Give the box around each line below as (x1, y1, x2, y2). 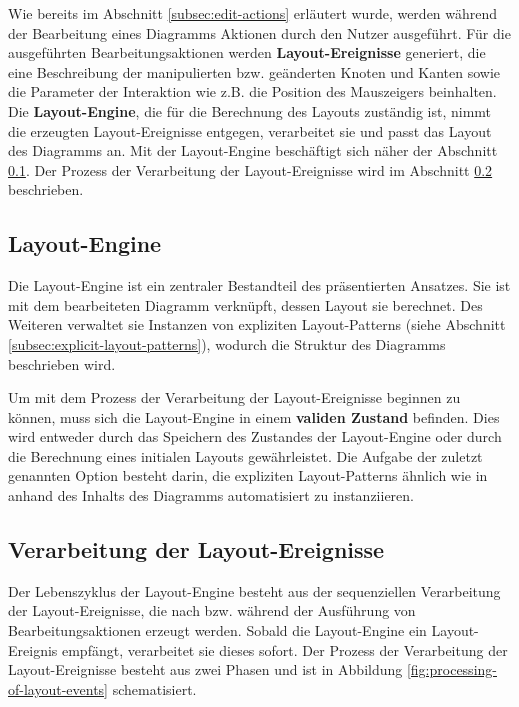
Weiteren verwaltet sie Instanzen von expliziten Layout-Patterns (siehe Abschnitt (8, 314, 506, 335)
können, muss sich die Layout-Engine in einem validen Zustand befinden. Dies (8, 406, 500, 427)
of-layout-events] (8, 678, 109, 699)
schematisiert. (112, 678, 197, 699)
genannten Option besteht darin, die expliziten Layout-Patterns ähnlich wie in (8, 465, 488, 486)
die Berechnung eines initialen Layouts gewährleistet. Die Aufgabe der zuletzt (8, 445, 483, 466)
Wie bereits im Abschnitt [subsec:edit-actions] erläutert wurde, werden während (8, 3, 498, 23)
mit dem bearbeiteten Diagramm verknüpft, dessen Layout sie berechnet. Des (8, 294, 483, 315)
